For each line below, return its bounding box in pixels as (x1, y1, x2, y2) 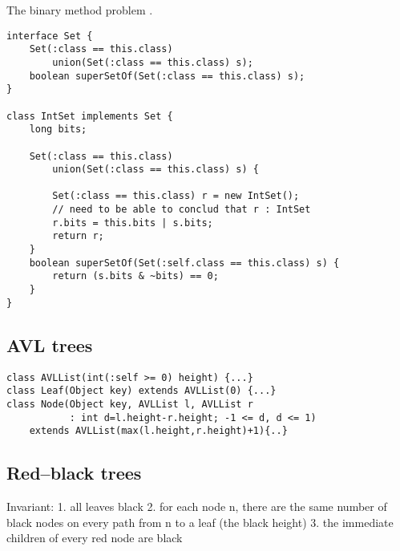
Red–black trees (6, 460, 142, 485)
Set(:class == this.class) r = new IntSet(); (52, 190, 300, 202)
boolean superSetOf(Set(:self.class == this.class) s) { (29, 257, 340, 269)
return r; (52, 230, 104, 242)
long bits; (29, 124, 87, 136)
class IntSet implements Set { (6, 110, 173, 122)
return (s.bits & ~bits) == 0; (52, 270, 219, 282)
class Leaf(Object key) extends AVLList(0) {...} (6, 385, 277, 397)
